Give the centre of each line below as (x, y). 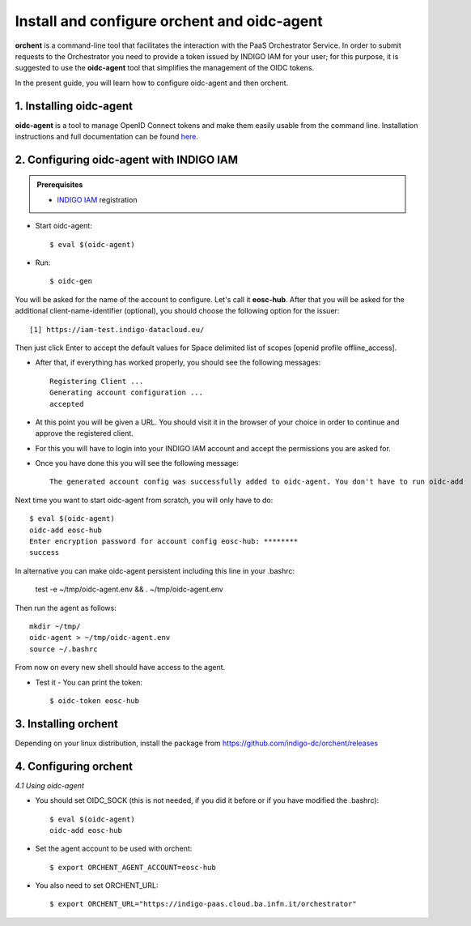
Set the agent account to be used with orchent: (114, 849)
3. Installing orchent (67, 724)
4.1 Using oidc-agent (49, 785)
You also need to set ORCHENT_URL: (97, 885)
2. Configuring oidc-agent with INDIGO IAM (127, 159)
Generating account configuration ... (127, 393)
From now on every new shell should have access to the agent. (120, 668)
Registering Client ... (97, 381)
